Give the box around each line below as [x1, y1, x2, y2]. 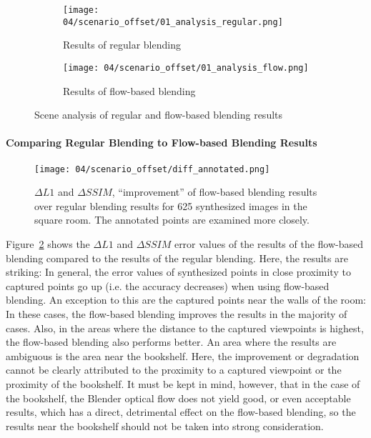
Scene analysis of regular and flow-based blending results [34, 107, 283, 122]
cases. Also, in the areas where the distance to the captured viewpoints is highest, [6, 320, 364, 335]
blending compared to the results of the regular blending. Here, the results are [6, 250, 348, 265]
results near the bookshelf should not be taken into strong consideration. [6, 418, 324, 433]
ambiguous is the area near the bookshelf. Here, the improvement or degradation [6, 348, 360, 363]
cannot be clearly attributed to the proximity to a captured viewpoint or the [6, 362, 342, 377]
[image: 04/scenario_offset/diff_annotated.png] [34, 164, 270, 174]
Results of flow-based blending [63, 83, 196, 98]
